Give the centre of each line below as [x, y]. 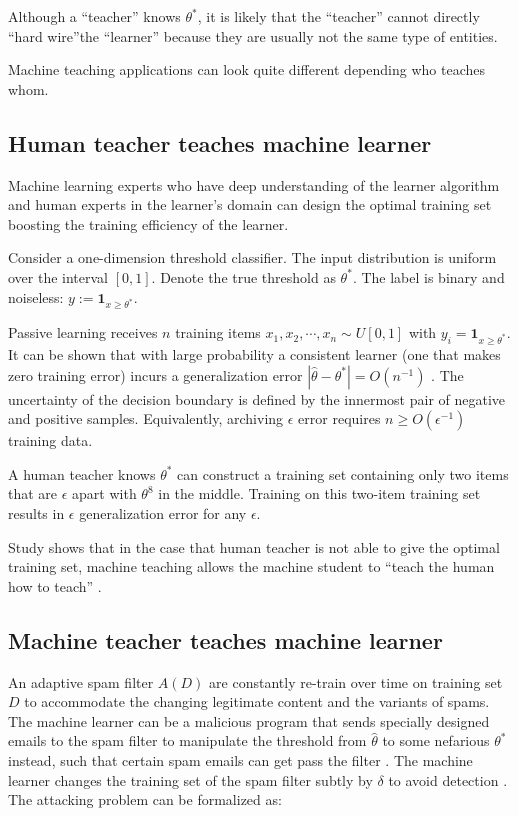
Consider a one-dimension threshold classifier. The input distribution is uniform [252, 257]
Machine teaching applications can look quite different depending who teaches [246, 69]
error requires [339, 418]
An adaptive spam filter [81, 681]
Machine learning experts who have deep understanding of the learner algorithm [254, 184]
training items [218, 332]
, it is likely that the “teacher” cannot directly [338, 16]
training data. [50, 440]
